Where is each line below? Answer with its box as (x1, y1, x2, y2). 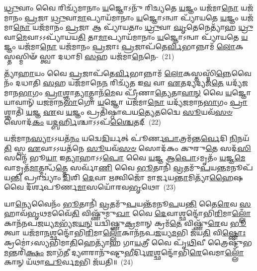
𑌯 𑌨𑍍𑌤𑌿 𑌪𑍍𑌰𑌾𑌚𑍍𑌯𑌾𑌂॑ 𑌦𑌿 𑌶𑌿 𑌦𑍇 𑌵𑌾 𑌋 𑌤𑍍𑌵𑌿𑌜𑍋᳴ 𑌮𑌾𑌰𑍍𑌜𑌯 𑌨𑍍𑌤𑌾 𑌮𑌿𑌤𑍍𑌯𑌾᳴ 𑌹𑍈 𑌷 (4, 172, 243, 182)
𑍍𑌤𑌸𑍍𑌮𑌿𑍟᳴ (4, 51, 37, 61)
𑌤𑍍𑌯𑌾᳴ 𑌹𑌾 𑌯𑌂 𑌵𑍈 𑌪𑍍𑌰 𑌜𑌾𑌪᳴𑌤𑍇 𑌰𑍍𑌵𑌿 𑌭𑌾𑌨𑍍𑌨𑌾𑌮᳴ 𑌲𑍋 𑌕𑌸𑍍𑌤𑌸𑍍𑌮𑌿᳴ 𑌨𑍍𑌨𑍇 (4, 68, 232, 78)
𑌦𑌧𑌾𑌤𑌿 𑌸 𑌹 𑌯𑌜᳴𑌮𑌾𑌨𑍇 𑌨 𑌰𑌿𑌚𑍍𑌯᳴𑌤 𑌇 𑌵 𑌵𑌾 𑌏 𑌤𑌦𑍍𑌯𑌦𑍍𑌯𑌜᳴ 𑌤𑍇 (15, 77, 224, 88)
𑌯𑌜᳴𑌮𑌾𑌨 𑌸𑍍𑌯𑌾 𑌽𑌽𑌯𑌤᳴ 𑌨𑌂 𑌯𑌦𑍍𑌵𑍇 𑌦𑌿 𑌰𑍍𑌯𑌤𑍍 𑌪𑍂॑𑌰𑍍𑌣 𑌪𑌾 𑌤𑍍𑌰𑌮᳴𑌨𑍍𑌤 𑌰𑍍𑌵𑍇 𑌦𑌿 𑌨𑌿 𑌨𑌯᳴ (4, 133, 250, 143)
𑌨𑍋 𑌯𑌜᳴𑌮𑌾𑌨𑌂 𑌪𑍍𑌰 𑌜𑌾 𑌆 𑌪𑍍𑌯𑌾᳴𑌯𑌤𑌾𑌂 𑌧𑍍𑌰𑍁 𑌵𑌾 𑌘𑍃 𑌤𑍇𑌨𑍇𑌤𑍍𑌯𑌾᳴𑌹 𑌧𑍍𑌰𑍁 (13, 22, 253, 32)
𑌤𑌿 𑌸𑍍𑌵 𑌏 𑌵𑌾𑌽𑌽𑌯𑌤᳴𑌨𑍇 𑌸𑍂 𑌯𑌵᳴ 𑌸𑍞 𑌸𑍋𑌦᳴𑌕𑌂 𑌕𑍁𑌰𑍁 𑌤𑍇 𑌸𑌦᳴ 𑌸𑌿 (4, 142, 251, 153)
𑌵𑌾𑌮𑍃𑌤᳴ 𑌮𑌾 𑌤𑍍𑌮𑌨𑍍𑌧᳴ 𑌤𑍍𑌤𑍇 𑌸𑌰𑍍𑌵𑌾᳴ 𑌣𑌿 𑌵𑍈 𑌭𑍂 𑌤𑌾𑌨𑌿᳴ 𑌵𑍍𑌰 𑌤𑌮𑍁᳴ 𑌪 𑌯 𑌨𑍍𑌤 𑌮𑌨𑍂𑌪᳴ (4, 162, 253, 172)
